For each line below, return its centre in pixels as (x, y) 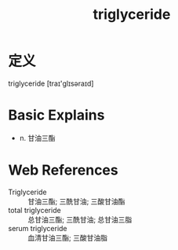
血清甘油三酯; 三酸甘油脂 (68, 237)
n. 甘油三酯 (38, 138)
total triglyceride (35, 210)
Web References (64, 170)
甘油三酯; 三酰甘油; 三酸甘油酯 (76, 201)
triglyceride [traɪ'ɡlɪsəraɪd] (51, 83)
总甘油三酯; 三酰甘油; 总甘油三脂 (80, 219)
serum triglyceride (38, 228)
